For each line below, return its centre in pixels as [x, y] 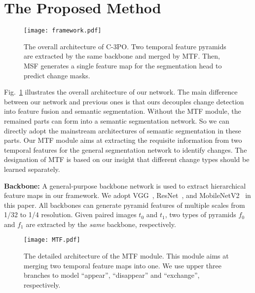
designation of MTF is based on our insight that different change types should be [127, 159]
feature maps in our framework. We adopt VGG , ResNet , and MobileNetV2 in [127, 195]
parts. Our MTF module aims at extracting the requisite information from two [123, 140]
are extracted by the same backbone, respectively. [101, 224]
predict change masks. [57, 75]
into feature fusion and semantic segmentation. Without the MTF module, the [123, 111]
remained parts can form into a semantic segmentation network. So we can [117, 120]
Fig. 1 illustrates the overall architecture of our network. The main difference [121, 92]
